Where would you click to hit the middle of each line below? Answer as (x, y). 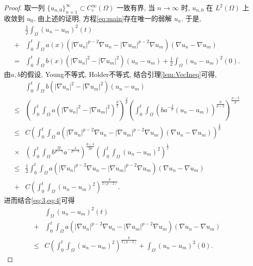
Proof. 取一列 (24, 7)
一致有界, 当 (136, 7)
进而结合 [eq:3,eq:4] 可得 (39, 200)
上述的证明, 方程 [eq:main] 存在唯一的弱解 (108, 18)
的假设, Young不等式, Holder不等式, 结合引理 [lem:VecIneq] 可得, (118, 74)
